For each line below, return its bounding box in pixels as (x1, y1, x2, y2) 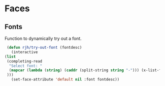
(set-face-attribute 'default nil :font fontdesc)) (11, 77, 120, 82)
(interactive (11, 50, 38, 55)
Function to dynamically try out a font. (4, 35, 82, 41)
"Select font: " (9, 63, 42, 68)
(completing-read (6, 58, 42, 64)
